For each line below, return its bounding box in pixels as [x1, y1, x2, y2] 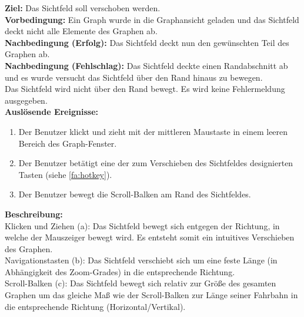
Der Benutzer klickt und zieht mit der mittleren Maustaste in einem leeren [18, 125, 288, 137]
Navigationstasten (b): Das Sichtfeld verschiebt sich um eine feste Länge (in [5, 254, 278, 266]
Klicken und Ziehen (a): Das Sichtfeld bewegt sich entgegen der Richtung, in [5, 219, 280, 232]
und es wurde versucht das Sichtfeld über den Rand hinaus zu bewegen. [5, 71, 263, 83]
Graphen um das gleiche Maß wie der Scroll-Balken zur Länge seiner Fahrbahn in [5, 289, 298, 301]
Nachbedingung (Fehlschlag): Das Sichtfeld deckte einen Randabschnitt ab [5, 59, 288, 71]
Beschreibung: [5, 207, 63, 220]
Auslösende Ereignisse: [5, 105, 98, 118]
